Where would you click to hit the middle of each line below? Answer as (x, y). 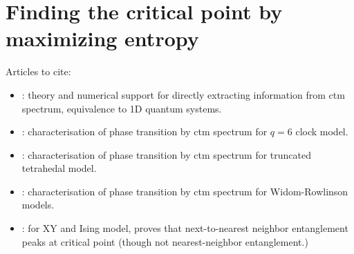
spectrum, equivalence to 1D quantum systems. (122, 108)
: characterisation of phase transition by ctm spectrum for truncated (167, 154)
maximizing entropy (102, 38)
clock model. (322, 131)
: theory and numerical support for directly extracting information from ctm (183, 94)
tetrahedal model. (59, 168)
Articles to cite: (38, 71)
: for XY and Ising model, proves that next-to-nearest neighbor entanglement (185, 228)
